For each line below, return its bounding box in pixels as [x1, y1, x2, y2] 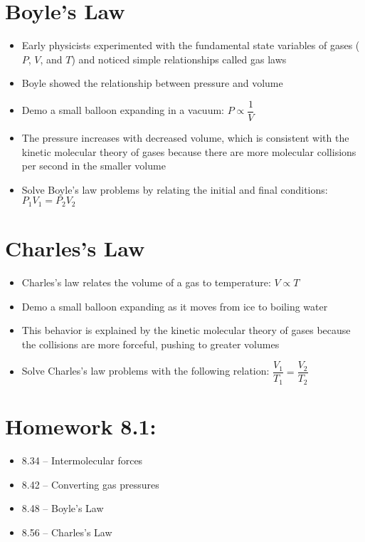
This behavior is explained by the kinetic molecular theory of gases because [21, 323, 351, 338]
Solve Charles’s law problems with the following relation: [21, 363, 270, 378]
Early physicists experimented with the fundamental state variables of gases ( [21, 38, 360, 53]
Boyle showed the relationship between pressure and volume [21, 75, 283, 90]
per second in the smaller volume [21, 158, 166, 173]
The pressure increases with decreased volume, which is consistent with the [21, 130, 349, 145]
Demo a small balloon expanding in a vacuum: [21, 103, 224, 118]
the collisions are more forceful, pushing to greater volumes [21, 336, 280, 351]
